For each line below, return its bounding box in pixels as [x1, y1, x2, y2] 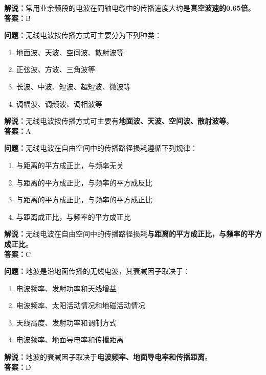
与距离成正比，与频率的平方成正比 [16, 211, 131, 222]
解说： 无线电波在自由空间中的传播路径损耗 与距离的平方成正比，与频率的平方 [4, 228, 262, 239]
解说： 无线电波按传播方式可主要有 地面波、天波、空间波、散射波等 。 [4, 115, 233, 126]
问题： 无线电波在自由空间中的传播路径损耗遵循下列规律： [4, 143, 197, 153]
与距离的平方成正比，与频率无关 [16, 159, 124, 170]
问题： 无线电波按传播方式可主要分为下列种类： [4, 30, 162, 40]
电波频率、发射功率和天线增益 [16, 283, 117, 293]
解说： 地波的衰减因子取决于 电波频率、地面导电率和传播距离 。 [4, 351, 212, 362]
